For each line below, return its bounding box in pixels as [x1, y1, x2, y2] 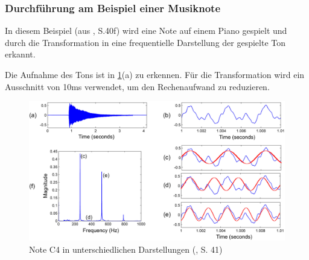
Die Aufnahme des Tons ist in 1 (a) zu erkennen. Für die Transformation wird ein [5, 68, 305, 80]
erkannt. [5, 48, 36, 60]
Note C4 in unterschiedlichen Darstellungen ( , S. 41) [29, 242, 223, 255]
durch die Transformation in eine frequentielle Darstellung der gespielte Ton [5, 36, 286, 48]
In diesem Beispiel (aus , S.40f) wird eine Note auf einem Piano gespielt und [5, 24, 287, 37]
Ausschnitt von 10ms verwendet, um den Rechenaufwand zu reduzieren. [5, 80, 270, 93]
